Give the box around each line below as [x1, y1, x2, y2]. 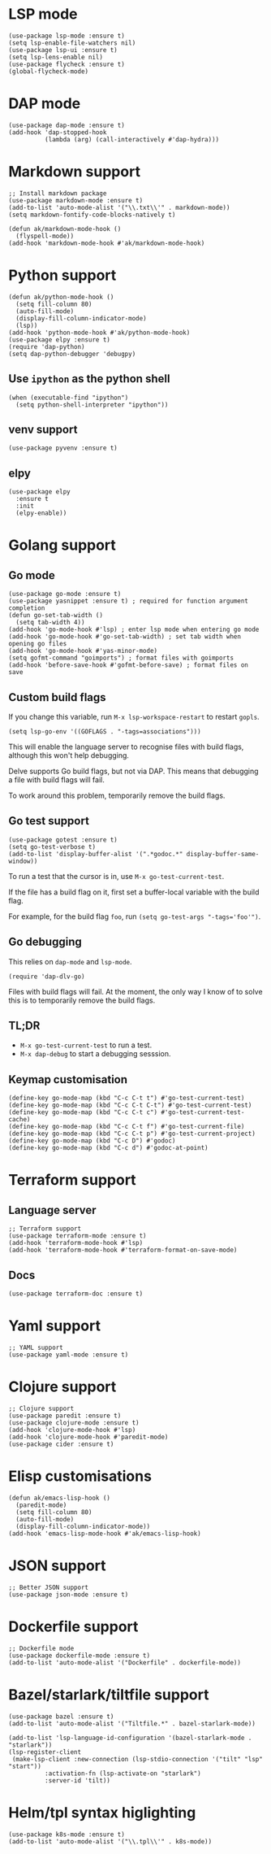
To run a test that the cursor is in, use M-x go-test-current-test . [8, 871, 225, 881]
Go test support [8, 814, 89, 828]
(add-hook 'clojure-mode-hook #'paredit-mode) [8, 1433, 169, 1441]
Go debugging [8, 935, 83, 949]
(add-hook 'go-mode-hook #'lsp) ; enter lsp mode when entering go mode [8, 625, 260, 634]
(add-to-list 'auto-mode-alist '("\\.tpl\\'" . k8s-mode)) [8, 1837, 213, 1846]
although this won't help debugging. [8, 751, 130, 760]
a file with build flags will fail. [8, 775, 105, 785]
